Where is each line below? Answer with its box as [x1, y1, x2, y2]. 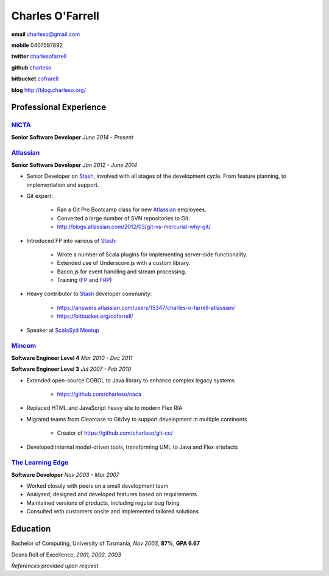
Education [11, 524, 51, 534]
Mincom [11, 342, 37, 350]
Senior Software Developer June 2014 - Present [11, 133, 134, 141]
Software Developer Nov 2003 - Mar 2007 [11, 471, 120, 478]
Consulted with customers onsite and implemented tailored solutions [26, 508, 199, 515]
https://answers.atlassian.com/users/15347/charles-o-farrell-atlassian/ [57, 304, 235, 311]
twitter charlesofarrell [11, 52, 67, 60]
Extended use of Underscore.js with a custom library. [57, 259, 191, 267]
